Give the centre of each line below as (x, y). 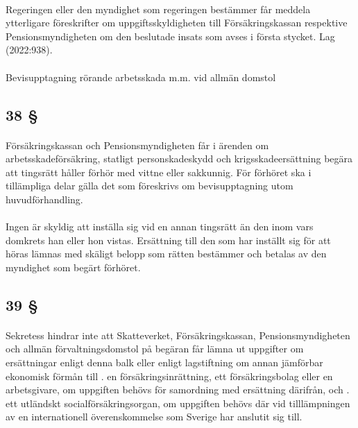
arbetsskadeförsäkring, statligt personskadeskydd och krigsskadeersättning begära (179, 159)
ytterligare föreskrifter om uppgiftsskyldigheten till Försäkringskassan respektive (177, 23)
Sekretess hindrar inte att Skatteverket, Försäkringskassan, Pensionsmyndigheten (178, 335)
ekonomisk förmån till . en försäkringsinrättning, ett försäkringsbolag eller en (169, 376)
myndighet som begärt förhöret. (73, 267)
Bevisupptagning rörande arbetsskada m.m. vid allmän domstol (141, 77)
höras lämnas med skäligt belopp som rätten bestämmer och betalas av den (166, 254)
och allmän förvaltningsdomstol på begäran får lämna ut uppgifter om (155, 349)
